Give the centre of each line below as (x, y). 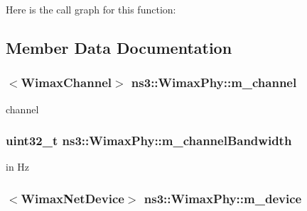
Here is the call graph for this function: (91, 9)
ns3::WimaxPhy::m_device (223, 198)
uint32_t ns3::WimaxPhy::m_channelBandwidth (149, 141)
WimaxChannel (66, 82)
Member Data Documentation (119, 47)
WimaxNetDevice (72, 198)
